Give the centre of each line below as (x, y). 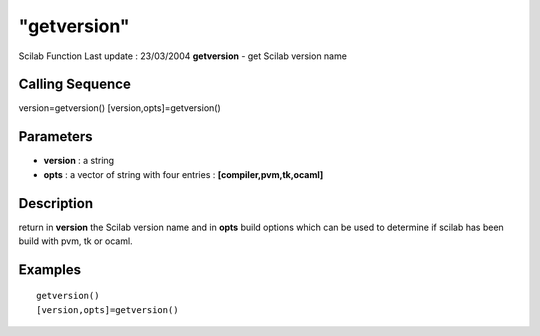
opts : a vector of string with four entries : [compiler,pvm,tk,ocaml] (183, 174)
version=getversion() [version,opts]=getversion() (120, 108)
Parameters (55, 136)
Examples (50, 269)
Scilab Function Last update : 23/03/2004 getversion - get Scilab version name (182, 56)
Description (56, 203)
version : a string (79, 161)
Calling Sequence (75, 84)
